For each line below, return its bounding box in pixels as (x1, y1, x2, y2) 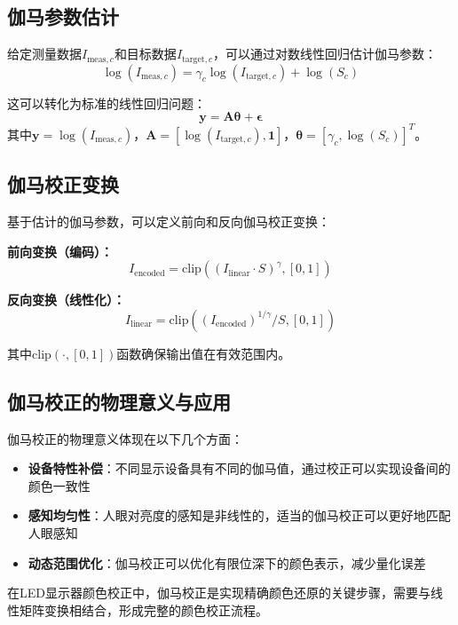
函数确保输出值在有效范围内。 (116, 344, 291, 362)
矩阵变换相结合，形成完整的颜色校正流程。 (19, 600, 268, 619)
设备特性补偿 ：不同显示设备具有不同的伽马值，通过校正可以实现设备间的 (28, 459, 451, 478)
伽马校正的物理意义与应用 (7, 387, 231, 415)
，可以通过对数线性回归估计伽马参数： (213, 44, 438, 63)
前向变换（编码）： (7, 241, 113, 260)
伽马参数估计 (7, 3, 119, 30)
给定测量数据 (7, 44, 82, 63)
